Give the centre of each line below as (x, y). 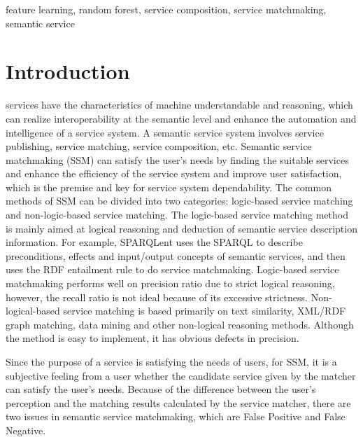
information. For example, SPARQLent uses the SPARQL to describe (154, 242)
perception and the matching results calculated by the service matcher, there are (178, 402)
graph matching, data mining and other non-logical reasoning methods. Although (180, 324)
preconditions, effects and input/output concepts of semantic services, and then (176, 255)
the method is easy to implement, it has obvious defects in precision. (152, 338)
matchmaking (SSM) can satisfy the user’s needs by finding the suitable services (177, 159)
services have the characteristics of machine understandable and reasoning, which (179, 105)
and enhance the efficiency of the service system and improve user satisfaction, (174, 173)
